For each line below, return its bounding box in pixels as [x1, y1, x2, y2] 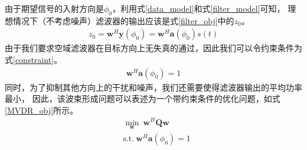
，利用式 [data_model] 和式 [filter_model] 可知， [112, 2, 285, 14]
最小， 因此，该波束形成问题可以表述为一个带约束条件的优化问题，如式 [5, 92, 280, 105]
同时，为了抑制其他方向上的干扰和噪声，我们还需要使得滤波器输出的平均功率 [5, 81, 302, 93]
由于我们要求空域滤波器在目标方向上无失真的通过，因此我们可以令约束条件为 [5, 42, 302, 54]
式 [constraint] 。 [5, 54, 62, 66]
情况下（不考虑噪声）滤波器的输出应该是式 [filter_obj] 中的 [12, 14, 234, 26]
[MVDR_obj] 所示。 [5, 104, 79, 116]
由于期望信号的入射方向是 [5, 2, 104, 14]
